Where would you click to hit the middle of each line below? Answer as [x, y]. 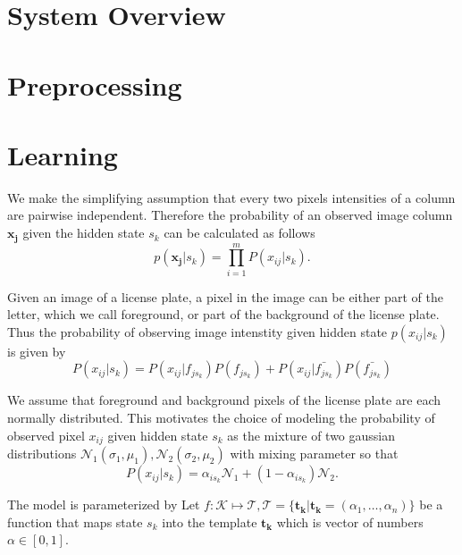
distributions [42, 454]
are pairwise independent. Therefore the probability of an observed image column [230, 215]
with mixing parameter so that [314, 454]
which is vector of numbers [350, 521]
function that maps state [75, 521]
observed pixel [46, 435]
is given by [37, 351]
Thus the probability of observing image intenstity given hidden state [197, 331]
